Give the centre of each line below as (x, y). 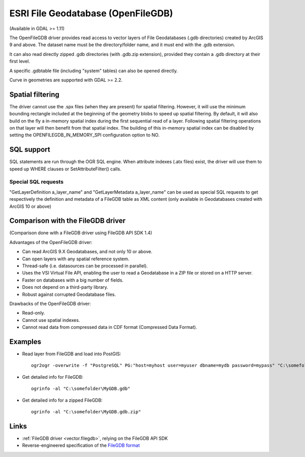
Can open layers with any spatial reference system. (76, 259)
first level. (20, 62)
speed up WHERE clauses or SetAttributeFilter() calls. (65, 169)
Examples (25, 341)
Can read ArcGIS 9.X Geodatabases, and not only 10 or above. (87, 252)
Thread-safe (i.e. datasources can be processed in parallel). (85, 266)
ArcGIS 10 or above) (30, 206)
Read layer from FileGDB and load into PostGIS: (72, 354)
